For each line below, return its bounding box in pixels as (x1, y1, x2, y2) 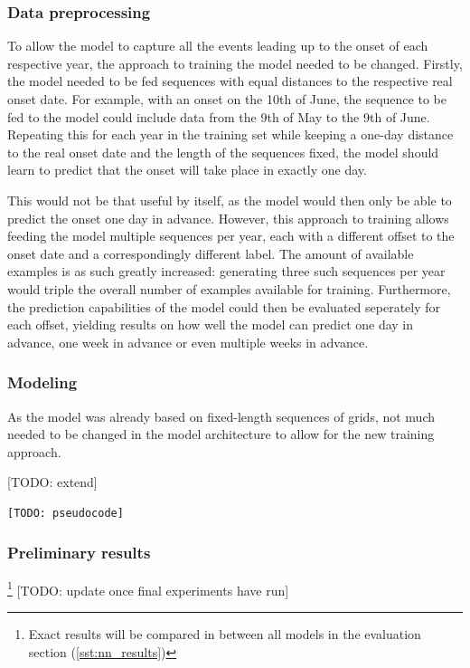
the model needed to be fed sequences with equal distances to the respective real (7, 72, 453, 91)
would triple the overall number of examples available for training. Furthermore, (7, 279, 451, 298)
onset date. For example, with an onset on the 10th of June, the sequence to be (7, 90, 446, 108)
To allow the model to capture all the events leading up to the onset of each (7, 36, 428, 55)
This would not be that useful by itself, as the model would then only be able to (7, 190, 452, 209)
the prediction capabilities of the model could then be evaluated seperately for (7, 297, 441, 316)
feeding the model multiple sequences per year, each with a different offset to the (7, 226, 455, 245)
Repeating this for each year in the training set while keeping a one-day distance (7, 125, 454, 144)
